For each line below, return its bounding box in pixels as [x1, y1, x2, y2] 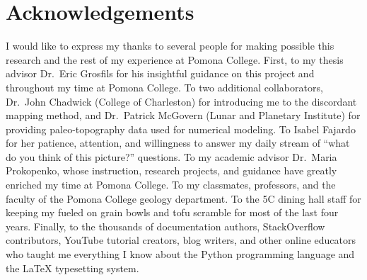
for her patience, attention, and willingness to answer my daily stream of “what [6, 135, 350, 150]
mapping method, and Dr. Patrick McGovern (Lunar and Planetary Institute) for [6, 108, 361, 123]
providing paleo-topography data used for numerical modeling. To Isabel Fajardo [6, 121, 356, 136]
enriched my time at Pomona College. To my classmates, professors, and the [6, 177, 336, 192]
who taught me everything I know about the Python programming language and [6, 247, 355, 262]
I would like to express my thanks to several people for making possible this [6, 38, 334, 53]
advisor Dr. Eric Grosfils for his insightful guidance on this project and [6, 66, 315, 81]
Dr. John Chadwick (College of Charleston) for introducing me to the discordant [6, 94, 357, 108]
